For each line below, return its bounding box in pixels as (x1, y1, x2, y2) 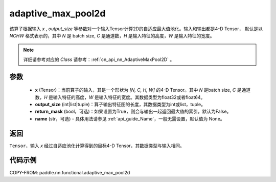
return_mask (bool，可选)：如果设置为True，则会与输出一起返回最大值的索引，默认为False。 (35, 108, 232, 115)
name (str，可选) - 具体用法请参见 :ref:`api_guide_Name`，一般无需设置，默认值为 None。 (35, 115, 225, 122)
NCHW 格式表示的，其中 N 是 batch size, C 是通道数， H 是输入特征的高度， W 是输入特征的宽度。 (9, 32, 215, 38)
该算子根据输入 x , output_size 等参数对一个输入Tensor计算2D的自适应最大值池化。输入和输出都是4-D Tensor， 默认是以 (9, 26, 263, 32)
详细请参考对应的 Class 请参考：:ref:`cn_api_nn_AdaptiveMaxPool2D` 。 (23, 56, 175, 63)
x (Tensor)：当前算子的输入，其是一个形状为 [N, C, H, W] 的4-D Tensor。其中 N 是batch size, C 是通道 (35, 87, 250, 93)
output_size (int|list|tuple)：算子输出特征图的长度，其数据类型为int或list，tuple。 (35, 101, 205, 107)
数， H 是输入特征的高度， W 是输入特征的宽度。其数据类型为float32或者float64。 (35, 94, 205, 100)
